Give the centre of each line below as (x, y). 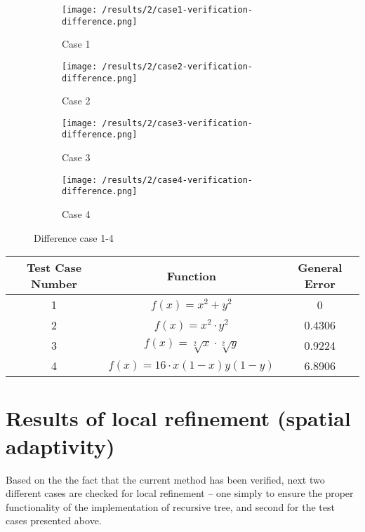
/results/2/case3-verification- (178, 123)
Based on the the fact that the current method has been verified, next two (165, 479)
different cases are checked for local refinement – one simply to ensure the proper (180, 493)
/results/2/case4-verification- (178, 180)
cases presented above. (54, 520)
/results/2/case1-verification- (178, 10)
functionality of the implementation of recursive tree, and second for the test (170, 506)
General (320, 268)
